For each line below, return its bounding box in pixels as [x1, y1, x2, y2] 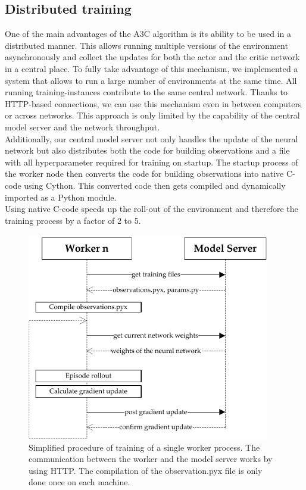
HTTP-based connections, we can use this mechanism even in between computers [5, 97, 302, 110]
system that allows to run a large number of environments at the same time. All [5, 74, 297, 86]
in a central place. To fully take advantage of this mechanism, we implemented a [5, 62, 298, 74]
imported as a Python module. [5, 191, 117, 203]
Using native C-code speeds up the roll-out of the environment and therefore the [5, 202, 298, 215]
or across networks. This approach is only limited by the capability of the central [5, 109, 300, 121]
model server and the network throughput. [5, 120, 160, 133]
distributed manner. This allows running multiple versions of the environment [5, 39, 288, 51]
